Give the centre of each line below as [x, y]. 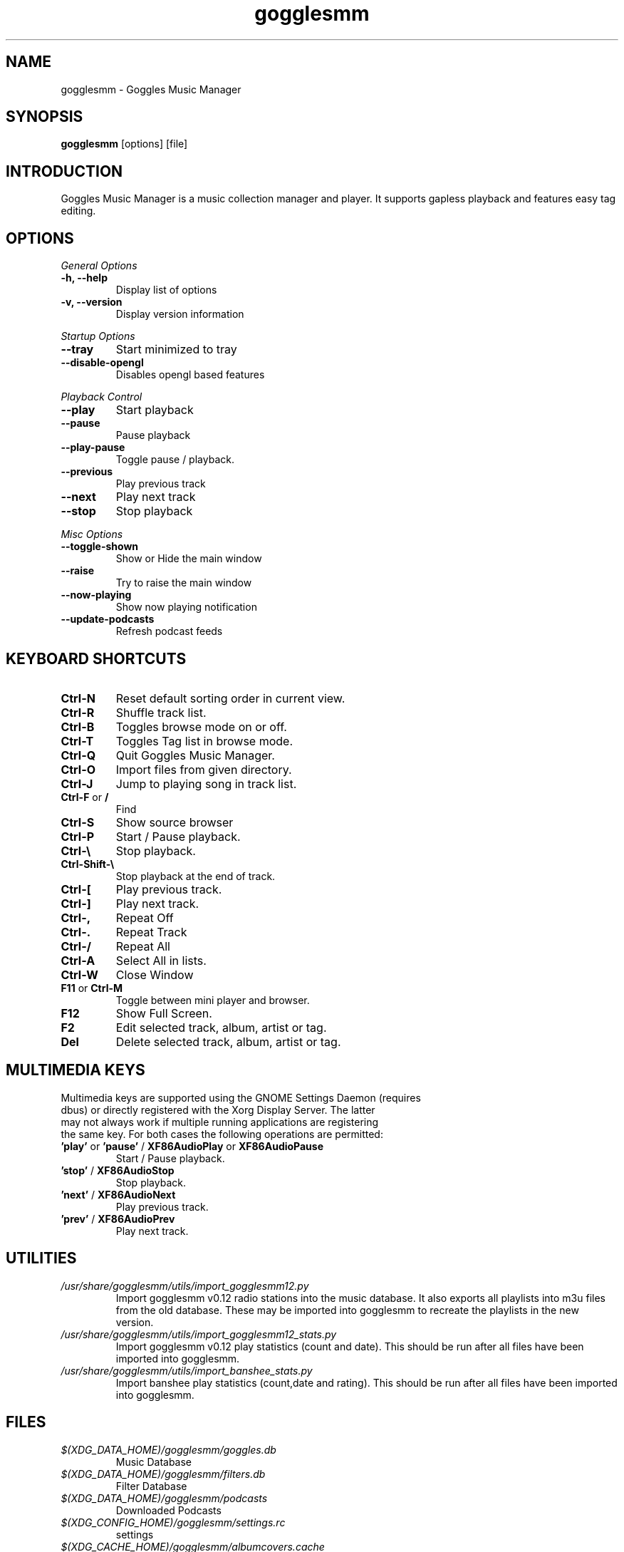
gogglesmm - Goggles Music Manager [151, 89]
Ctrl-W [79, 974]
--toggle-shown [100, 547]
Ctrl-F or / [85, 797]
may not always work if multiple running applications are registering [220, 1122]
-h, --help [84, 278]
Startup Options [98, 336]
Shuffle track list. [161, 712]
